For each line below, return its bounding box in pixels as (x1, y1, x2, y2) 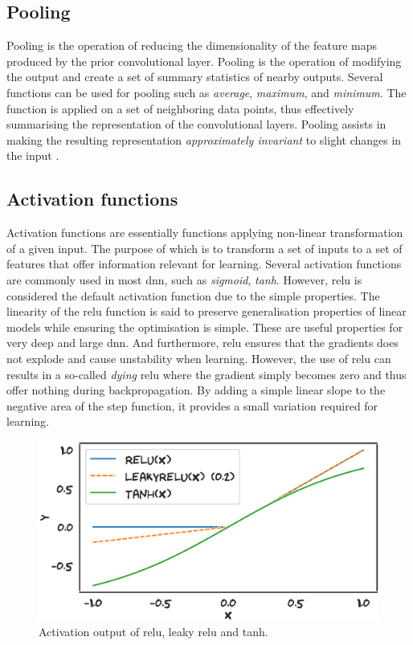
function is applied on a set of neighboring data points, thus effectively (6, 100, 354, 116)
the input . (6, 147, 59, 164)
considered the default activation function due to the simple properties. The (6, 287, 380, 304)
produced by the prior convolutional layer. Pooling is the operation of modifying (6, 52, 402, 69)
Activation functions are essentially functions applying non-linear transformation (6, 224, 403, 241)
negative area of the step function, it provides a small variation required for (6, 397, 378, 414)
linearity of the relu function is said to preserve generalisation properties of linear (6, 303, 407, 320)
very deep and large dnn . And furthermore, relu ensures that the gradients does (6, 334, 399, 351)
